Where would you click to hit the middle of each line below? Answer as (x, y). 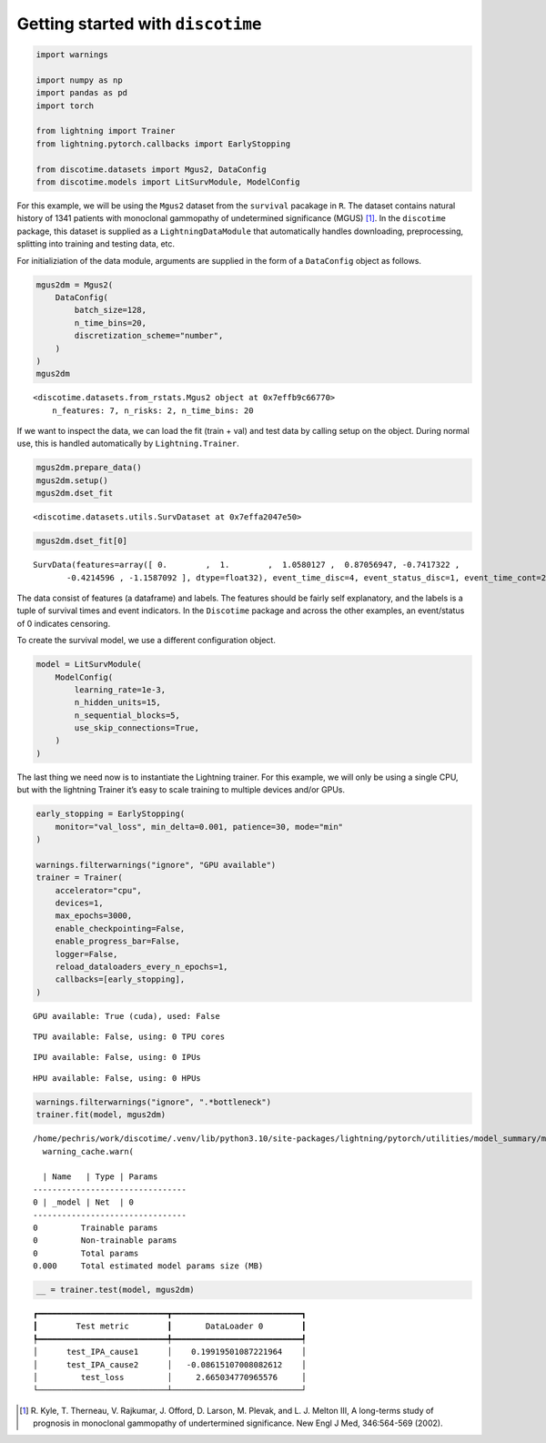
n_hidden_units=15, (117, 702)
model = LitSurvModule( (89, 665)
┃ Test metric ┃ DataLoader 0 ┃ (170, 1327)
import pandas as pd (81, 93)
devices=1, (79, 903)
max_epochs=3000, (94, 916)
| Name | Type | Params (100, 1177)
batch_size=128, (111, 310)
